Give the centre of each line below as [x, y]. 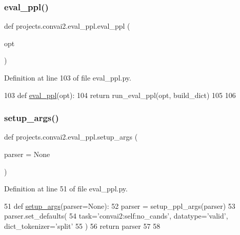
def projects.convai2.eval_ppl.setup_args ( [71, 137]
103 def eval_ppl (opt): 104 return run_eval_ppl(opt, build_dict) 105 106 [120, 95]
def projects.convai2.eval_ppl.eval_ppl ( [67, 26]
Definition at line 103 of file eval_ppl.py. [68, 77]
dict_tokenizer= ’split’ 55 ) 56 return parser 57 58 [82, 226]
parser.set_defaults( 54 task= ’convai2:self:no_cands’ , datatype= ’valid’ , [116, 216]
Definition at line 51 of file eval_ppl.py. [66, 189]
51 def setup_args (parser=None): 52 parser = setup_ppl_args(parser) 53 [120, 205]
